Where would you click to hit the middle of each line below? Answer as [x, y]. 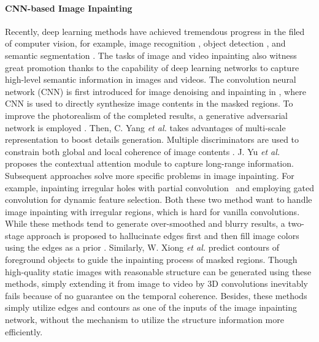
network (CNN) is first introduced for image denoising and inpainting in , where [156, 91]
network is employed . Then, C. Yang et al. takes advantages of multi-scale [145, 127]
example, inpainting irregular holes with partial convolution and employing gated [159, 187]
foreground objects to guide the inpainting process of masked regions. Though [151, 260]
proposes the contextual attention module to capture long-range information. [149, 163]
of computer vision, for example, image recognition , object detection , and [145, 43]
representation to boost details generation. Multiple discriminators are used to [152, 139]
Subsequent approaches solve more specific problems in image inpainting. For [150, 175]
